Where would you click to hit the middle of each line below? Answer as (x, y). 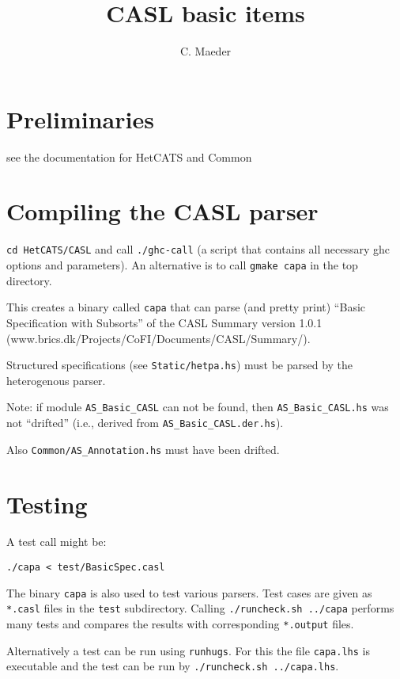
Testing (47, 504)
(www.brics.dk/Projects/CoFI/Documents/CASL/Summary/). (158, 338)
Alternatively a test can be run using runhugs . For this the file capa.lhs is (188, 650)
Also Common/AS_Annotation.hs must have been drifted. (143, 449)
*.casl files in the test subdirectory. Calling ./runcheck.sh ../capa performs (200, 608)
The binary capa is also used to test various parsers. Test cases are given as (189, 592)
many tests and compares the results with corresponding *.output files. (180, 624)
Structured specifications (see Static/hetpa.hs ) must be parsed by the (180, 365)
